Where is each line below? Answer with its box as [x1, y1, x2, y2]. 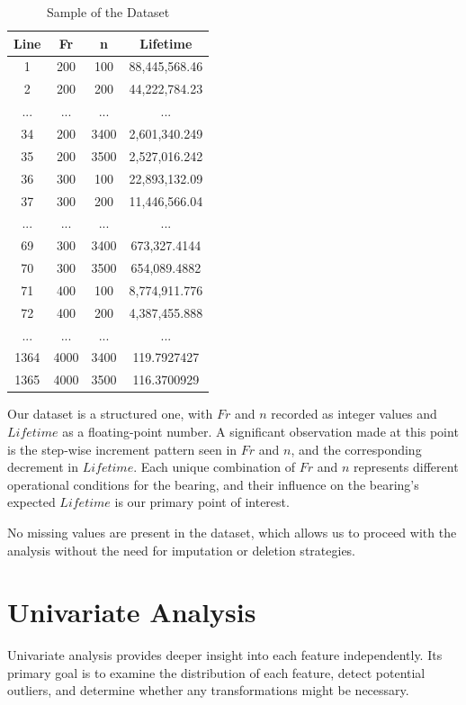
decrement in [7, 457, 78, 476]
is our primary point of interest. [114, 493, 290, 511]
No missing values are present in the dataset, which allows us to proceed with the [7, 522, 457, 541]
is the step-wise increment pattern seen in [7, 439, 237, 458]
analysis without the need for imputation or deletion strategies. [7, 540, 356, 559]
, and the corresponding [291, 439, 422, 458]
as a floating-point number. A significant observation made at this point [62, 421, 459, 440]
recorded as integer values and [271, 404, 437, 423]
